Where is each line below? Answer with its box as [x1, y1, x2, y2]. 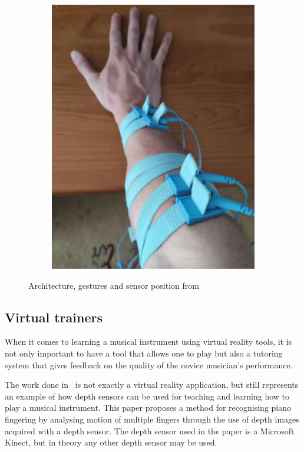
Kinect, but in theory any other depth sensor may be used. [5, 436, 217, 448]
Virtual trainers [5, 308, 103, 326]
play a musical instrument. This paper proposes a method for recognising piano [5, 401, 292, 414]
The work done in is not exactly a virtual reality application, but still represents [5, 378, 299, 391]
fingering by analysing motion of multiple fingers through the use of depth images [5, 413, 299, 425]
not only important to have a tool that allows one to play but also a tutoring [5, 347, 283, 359]
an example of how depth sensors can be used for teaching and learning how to [5, 390, 290, 402]
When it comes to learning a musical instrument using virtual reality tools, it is [5, 335, 292, 348]
